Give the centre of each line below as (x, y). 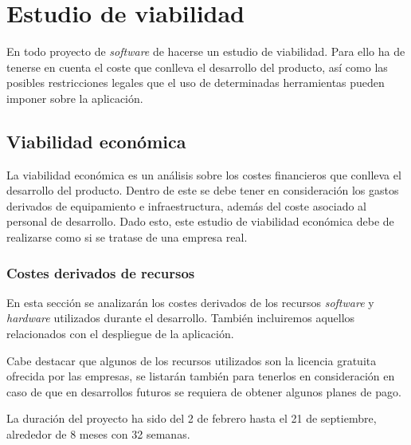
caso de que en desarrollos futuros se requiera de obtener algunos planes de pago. (204, 391)
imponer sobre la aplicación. (75, 98)
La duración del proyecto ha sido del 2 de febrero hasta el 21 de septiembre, (192, 418)
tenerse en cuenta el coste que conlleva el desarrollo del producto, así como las (197, 67)
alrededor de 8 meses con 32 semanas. (98, 434)
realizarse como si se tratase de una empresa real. (127, 237)
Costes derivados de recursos (101, 272)
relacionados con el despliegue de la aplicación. (120, 334)
